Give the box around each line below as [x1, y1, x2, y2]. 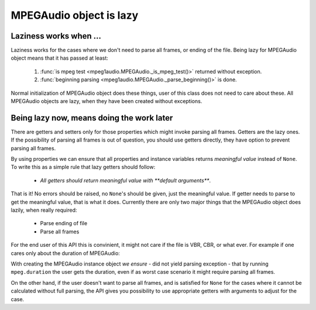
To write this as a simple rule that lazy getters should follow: [11, 164, 156, 171]
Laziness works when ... [11, 31, 102, 41]
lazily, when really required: [11, 206, 77, 213]
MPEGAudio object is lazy [11, 9, 139, 22]
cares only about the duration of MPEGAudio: [11, 249, 120, 257]
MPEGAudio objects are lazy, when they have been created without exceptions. [11, 98, 202, 105]
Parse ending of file [40, 220, 88, 227]
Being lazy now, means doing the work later [11, 113, 173, 123]
